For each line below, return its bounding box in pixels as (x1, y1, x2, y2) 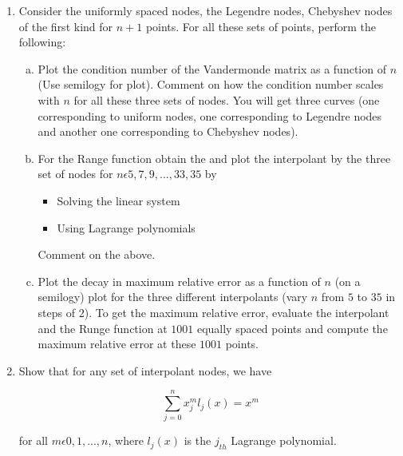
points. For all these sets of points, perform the (145, 18, 376, 34)
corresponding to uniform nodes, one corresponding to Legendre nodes (38, 107, 382, 124)
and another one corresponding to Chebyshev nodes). (38, 123, 298, 140)
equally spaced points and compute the (196, 319, 388, 336)
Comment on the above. (38, 246, 156, 263)
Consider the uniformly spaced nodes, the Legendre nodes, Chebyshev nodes (18, 2, 393, 18)
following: (18, 34, 66, 50)
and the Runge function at (38, 319, 168, 336)
